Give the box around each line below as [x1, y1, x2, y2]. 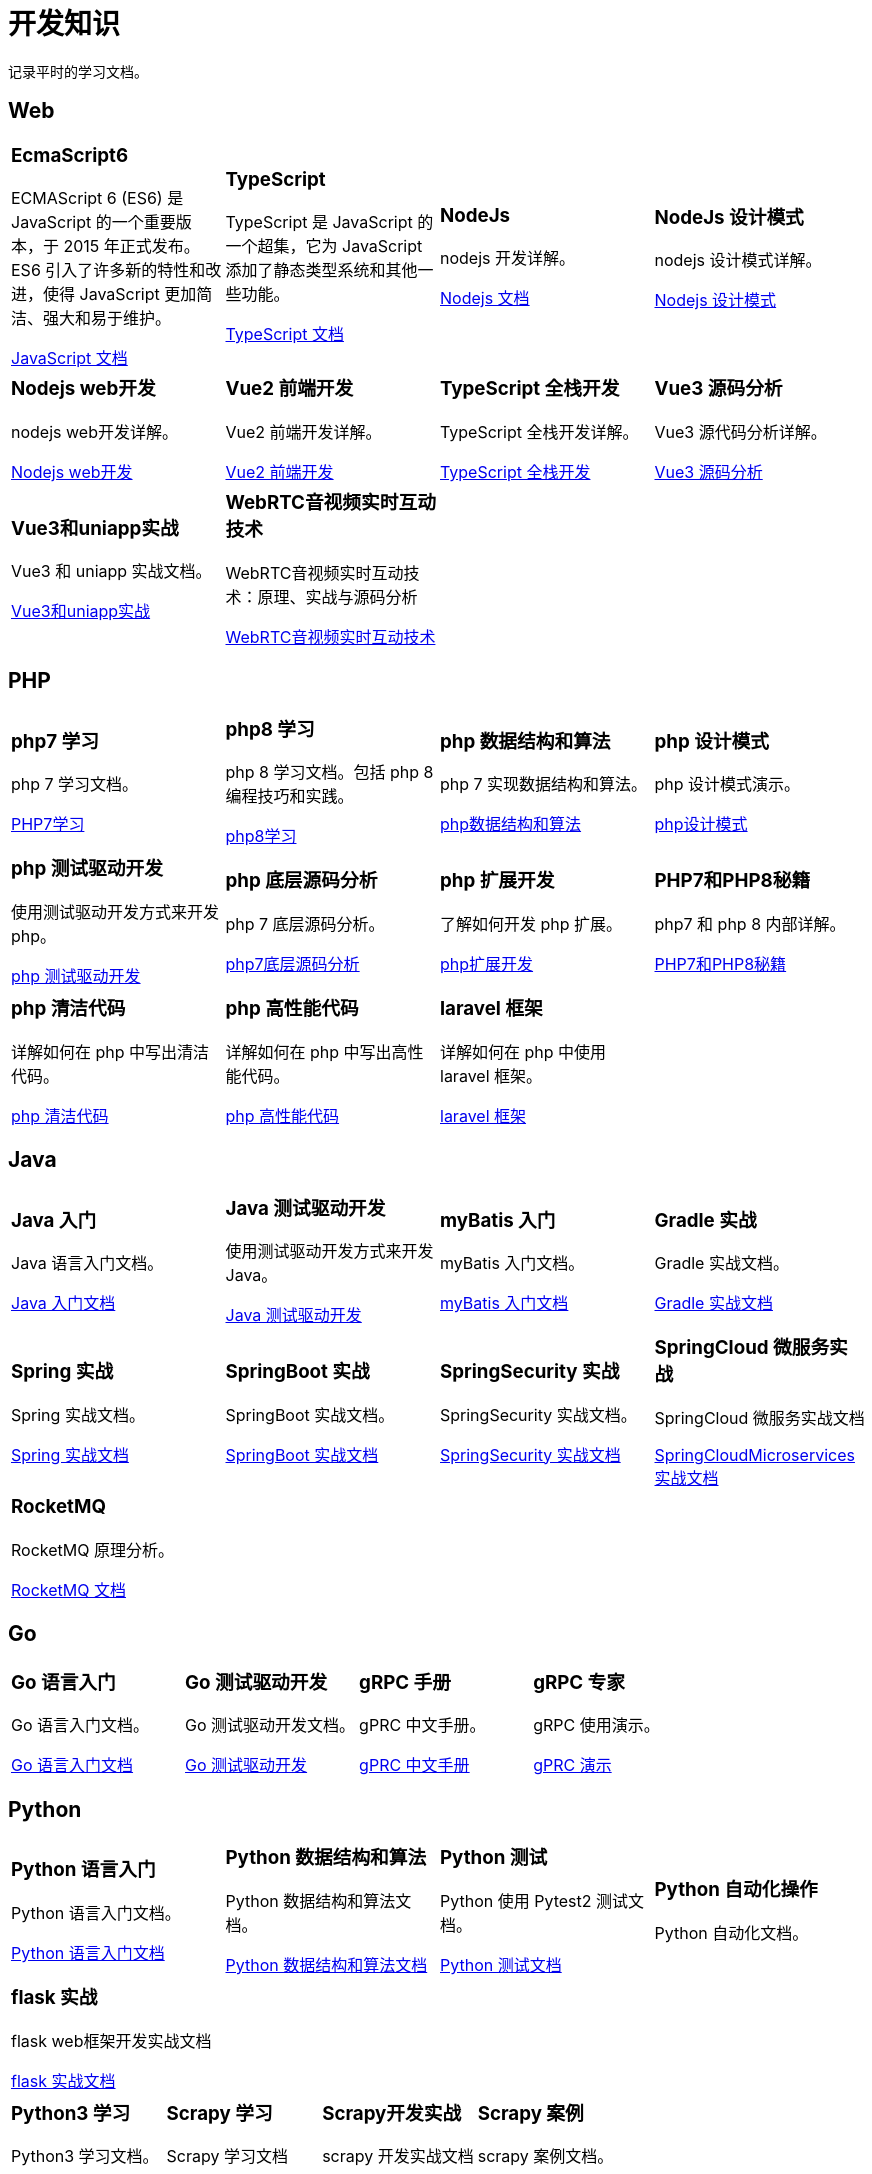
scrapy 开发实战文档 [322, 2146, 474, 2167]
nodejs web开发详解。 [11, 422, 178, 443]
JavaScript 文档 [11, 348, 128, 369]
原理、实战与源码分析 [257, 586, 418, 607]
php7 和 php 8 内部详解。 [654, 914, 846, 935]
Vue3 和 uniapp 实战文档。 [11, 561, 212, 582]
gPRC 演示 [533, 1755, 612, 1776]
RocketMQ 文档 [11, 1579, 126, 1600]
